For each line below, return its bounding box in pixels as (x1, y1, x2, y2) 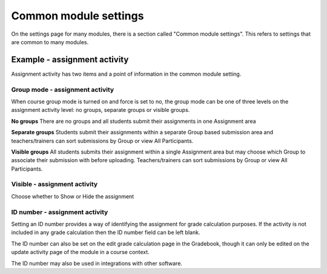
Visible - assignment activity (11, 180, 98, 189)
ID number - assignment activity (11, 207, 108, 216)
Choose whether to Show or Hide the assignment (11, 192, 134, 200)
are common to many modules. (11, 38, 89, 45)
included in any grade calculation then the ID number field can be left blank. (11, 229, 200, 236)
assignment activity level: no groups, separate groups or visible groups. (11, 106, 190, 114)
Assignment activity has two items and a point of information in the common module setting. (11, 70, 242, 77)
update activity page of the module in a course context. (11, 249, 150, 256)
